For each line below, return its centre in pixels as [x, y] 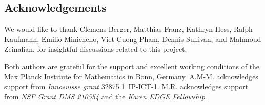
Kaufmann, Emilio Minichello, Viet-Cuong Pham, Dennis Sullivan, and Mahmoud [133, 39]
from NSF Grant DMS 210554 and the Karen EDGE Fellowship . [106, 96]
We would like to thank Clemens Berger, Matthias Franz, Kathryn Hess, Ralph [128, 29]
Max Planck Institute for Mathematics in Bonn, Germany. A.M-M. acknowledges [131, 76]
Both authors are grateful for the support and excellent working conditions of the [132, 66]
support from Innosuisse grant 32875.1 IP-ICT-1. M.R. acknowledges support [126, 86]
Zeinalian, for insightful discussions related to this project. [96, 49]
